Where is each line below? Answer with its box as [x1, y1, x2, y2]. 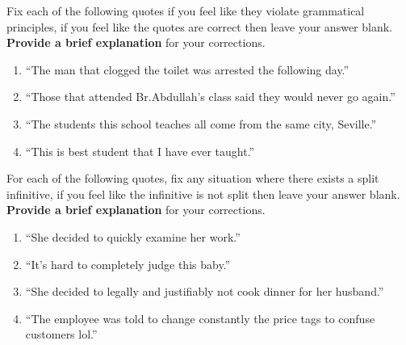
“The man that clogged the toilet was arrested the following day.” [25, 61, 349, 78]
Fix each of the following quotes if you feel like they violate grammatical [6, 2, 365, 19]
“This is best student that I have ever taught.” [25, 142, 255, 159]
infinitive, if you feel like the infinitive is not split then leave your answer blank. [6, 185, 400, 202]
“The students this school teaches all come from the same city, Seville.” [25, 115, 377, 132]
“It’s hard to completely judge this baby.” [25, 255, 231, 272]
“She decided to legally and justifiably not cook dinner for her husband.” [25, 283, 384, 300]
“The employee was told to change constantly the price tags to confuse [25, 309, 375, 326]
